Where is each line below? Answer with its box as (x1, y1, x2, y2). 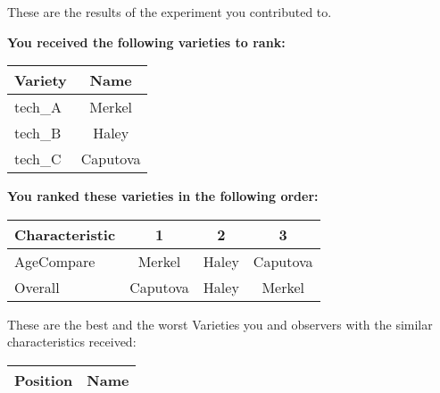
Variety (14, 70, 67, 91)
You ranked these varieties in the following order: (7, 187, 319, 205)
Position (14, 369, 73, 390)
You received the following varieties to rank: (7, 32, 286, 51)
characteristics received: (7, 332, 137, 351)
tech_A (14, 96, 62, 118)
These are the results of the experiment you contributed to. (7, 3, 332, 21)
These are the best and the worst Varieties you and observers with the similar (7, 314, 433, 333)
